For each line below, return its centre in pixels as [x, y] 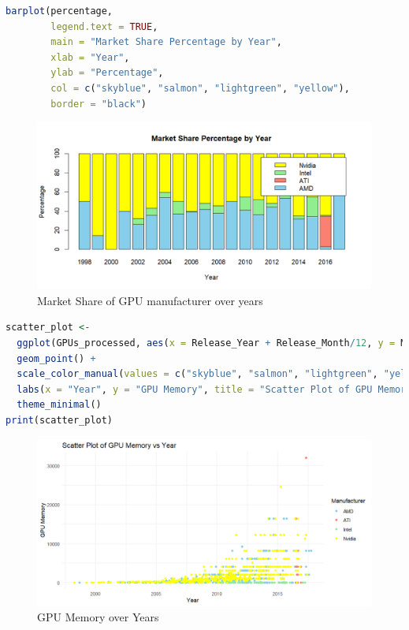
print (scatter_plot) [59, 420]
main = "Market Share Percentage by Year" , [166, 42]
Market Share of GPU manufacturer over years [150, 300]
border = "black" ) [99, 104]
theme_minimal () [59, 405]
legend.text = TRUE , [104, 26]
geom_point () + [56, 358]
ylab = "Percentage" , [107, 73]
